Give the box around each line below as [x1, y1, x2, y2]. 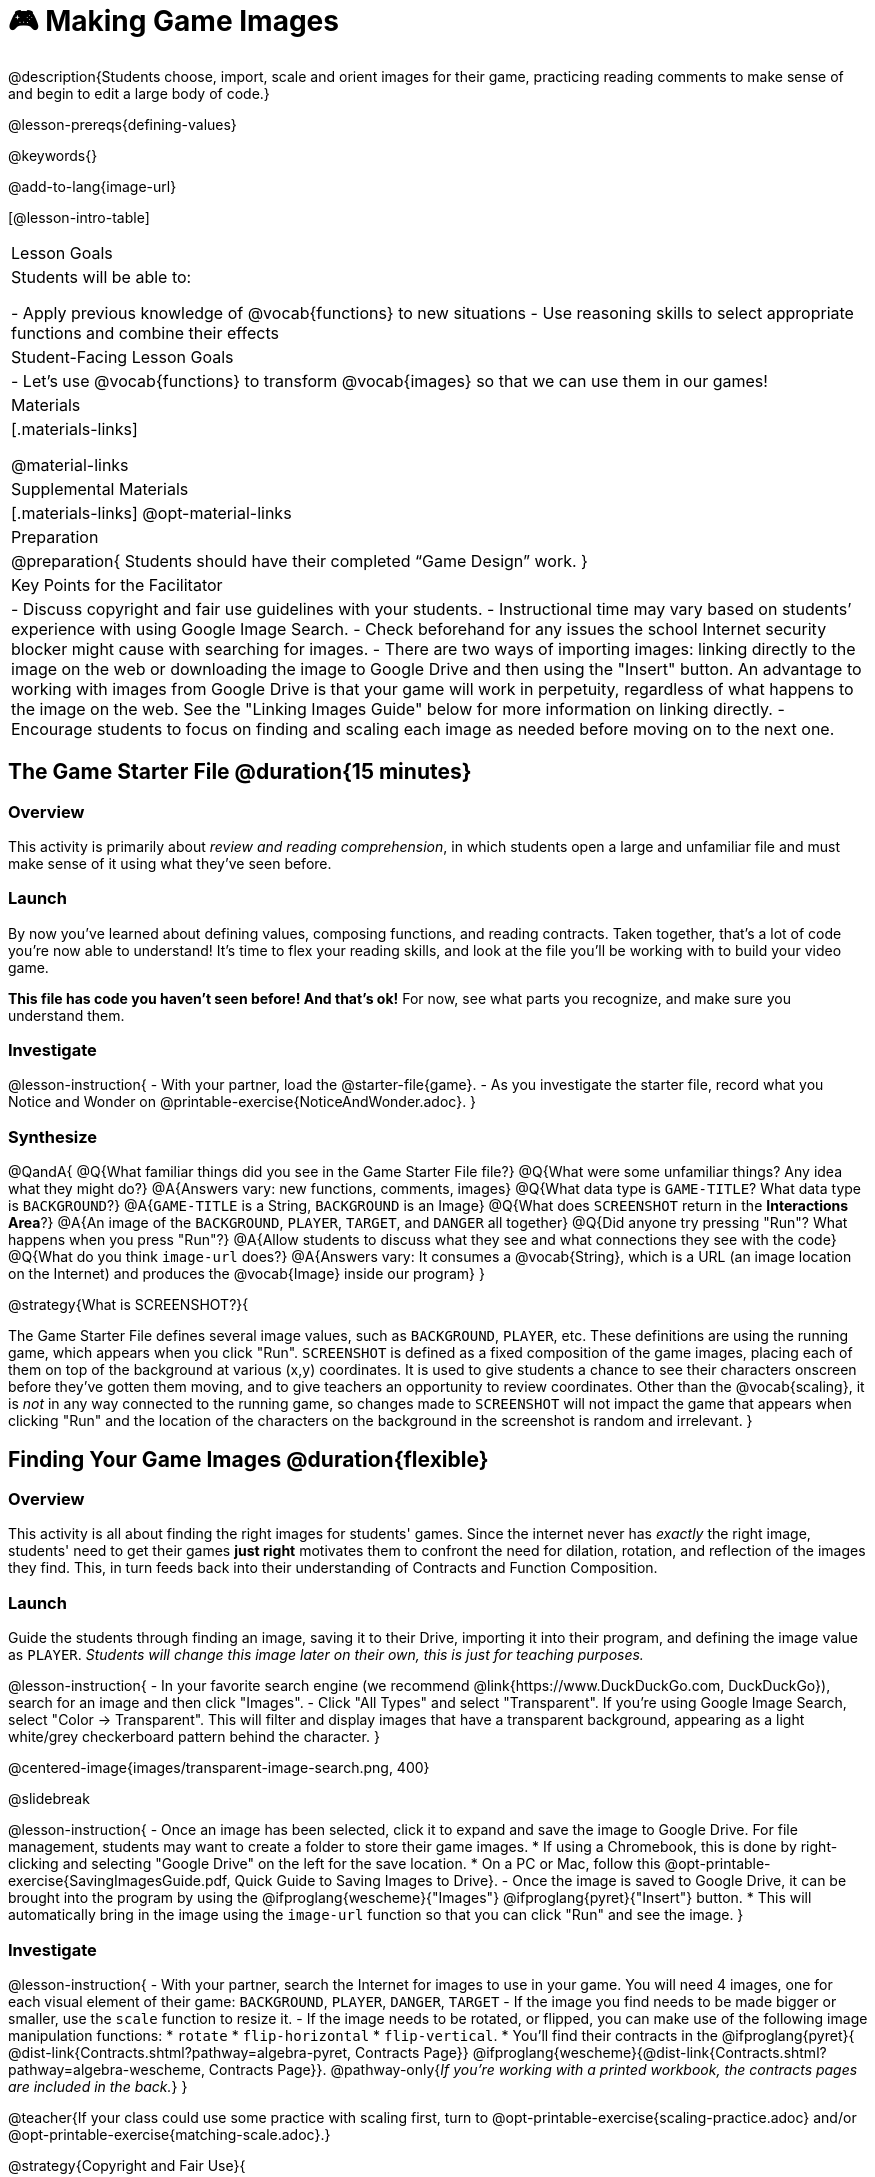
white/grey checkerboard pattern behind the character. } [8, 1728, 380, 1746]
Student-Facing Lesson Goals [11, 346, 234, 367]
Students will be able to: [11, 266, 192, 287]
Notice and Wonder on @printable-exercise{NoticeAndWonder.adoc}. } [8, 1093, 477, 1111]
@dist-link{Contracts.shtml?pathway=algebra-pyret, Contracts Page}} [8, 2043, 469, 2061]
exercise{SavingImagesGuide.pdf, [8, 1872, 231, 1890]
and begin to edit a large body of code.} [8, 84, 270, 102]
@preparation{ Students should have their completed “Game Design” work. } [11, 550, 588, 571]
